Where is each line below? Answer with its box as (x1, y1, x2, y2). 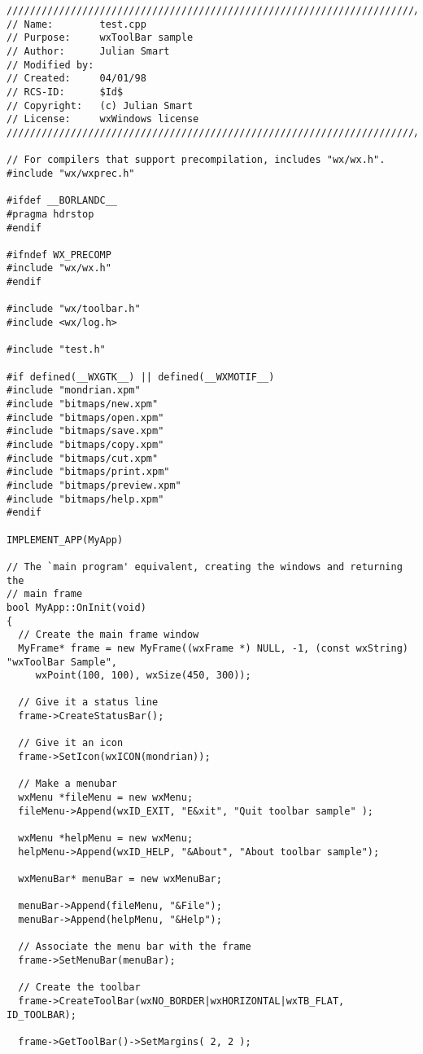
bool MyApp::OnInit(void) (7, 601, 146, 613)
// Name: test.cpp (7, 18, 146, 30)
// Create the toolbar (18, 982, 141, 994)
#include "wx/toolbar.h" (7, 303, 141, 315)
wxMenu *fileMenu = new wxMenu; (18, 792, 194, 804)
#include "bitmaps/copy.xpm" (7, 439, 164, 450)
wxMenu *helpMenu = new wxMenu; (18, 832, 194, 845)
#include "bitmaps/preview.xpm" (7, 479, 181, 491)
